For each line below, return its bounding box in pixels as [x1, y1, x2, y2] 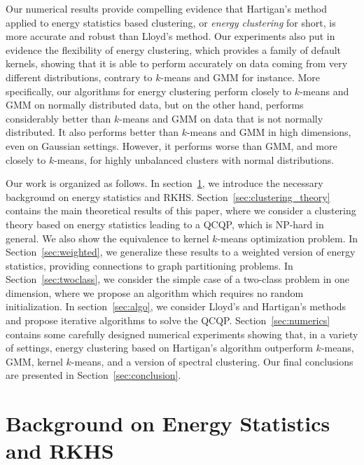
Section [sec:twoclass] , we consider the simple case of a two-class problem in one [6, 272, 349, 286]
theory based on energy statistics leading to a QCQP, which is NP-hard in [6, 216, 324, 231]
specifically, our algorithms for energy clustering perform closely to [6, 83, 292, 98]
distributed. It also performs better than [6, 125, 178, 139]
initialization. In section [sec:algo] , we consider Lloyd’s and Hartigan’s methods [6, 299, 346, 314]
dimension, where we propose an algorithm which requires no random [6, 285, 304, 300]
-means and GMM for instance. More [160, 69, 320, 84]
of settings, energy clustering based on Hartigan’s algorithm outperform [6, 340, 313, 355]
